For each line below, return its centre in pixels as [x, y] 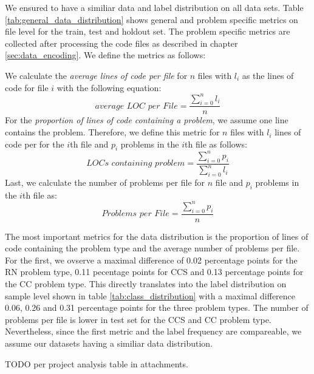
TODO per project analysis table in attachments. [97, 363]
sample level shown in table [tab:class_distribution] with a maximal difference [150, 295]
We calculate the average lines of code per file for [96, 75]
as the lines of [268, 75]
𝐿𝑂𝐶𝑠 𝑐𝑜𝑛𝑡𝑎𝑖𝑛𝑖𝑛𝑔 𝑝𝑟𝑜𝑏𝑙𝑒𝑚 [136, 164]
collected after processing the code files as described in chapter [121, 43]
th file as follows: [216, 144]
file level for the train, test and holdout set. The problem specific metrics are [148, 31]
